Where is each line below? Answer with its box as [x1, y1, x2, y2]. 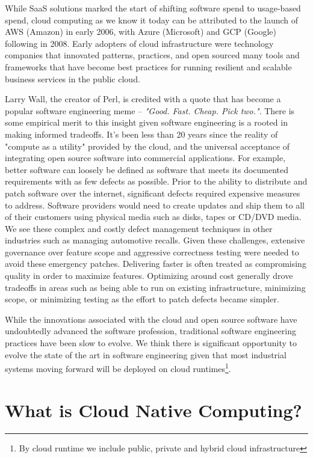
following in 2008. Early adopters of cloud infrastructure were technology [5, 37, 274, 49]
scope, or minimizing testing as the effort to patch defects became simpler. [5, 293, 279, 305]
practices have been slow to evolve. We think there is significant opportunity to [5, 337, 297, 349]
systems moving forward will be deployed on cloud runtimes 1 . [5, 361, 231, 374]
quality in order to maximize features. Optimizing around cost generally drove [5, 269, 293, 282]
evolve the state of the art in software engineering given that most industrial [5, 348, 287, 361]
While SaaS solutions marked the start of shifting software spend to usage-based [5, 2, 301, 14]
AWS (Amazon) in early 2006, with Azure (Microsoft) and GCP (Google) [5, 25, 276, 38]
